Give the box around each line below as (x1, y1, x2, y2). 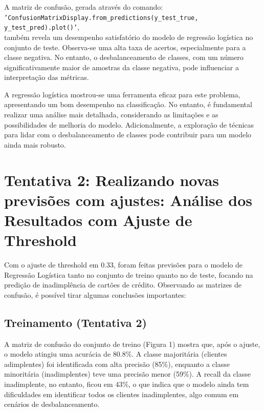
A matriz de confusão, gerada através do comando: (4, 2, 163, 12)
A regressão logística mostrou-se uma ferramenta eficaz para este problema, (4, 89, 240, 99)
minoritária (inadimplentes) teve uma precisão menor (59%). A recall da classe (4, 368, 251, 379)
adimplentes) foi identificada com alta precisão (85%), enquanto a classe (4, 358, 230, 369)
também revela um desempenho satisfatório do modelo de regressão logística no (4, 31, 253, 42)
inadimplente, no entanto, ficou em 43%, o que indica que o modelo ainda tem (4, 379, 249, 389)
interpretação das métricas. (4, 72, 89, 83)
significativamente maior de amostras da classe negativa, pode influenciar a (4, 61, 239, 72)
